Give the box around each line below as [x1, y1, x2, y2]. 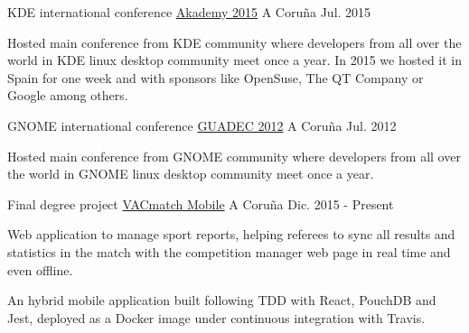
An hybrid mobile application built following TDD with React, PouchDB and [7, 291, 436, 310]
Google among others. [7, 86, 128, 105]
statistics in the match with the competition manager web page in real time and [7, 242, 451, 261]
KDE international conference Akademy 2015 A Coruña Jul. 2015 [7, 3, 371, 21]
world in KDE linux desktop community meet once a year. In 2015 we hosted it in [7, 51, 463, 69]
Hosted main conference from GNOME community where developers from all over [7, 146, 461, 165]
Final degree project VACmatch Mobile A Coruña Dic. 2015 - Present [7, 194, 394, 213]
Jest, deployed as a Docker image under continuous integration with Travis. [7, 308, 426, 327]
